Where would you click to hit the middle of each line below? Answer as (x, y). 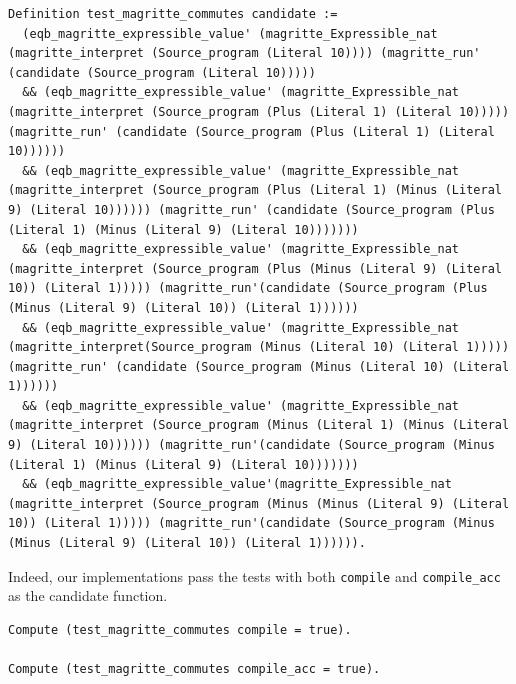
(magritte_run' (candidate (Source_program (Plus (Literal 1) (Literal (251, 131)
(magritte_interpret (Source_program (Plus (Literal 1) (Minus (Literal (255, 190)
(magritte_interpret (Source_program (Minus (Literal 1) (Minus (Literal (259, 425)
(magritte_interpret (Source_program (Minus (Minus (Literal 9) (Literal (259, 503)
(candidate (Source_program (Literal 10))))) (162, 72)
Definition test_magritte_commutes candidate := (173, 14)
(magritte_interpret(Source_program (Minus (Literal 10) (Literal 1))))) (259, 347)
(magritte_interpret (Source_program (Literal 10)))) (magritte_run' (244, 53)
